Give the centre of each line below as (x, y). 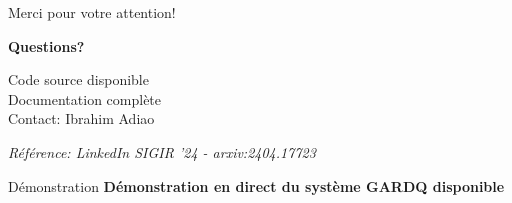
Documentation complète (85, 98)
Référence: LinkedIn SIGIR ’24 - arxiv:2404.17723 (162, 151)
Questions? (46, 45)
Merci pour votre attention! (92, 12)
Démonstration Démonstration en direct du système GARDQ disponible (256, 185)
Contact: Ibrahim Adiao (81, 118)
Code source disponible (78, 79)
